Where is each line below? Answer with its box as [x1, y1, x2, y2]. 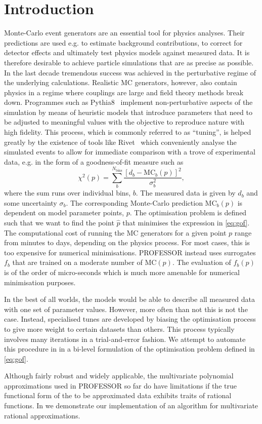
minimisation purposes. [4, 277, 76, 287]
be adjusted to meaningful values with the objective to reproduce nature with [4, 117, 245, 127]
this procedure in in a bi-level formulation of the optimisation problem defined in [4, 343, 255, 354]
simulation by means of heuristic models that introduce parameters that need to [4, 106, 252, 117]
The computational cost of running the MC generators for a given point [4, 227, 227, 238]
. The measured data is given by [136, 187, 236, 198]
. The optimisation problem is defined [129, 207, 247, 218]
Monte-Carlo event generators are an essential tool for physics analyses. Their [4, 27, 245, 38]
